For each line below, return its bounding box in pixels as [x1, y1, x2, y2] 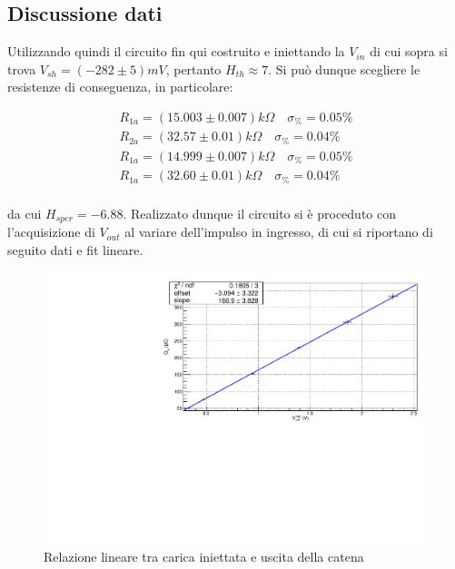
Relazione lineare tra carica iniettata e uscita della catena [44, 546, 364, 565]
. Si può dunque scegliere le [268, 59, 420, 78]
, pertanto [165, 59, 222, 78]
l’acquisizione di [7, 222, 95, 241]
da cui [7, 203, 42, 222]
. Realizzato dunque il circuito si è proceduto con [123, 203, 397, 222]
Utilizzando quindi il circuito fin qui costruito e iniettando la [7, 42, 345, 61]
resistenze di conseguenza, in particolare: [7, 77, 233, 96]
